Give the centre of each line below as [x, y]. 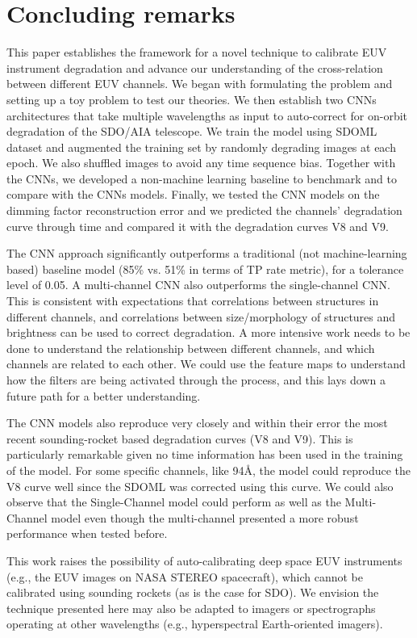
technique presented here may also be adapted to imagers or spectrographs [191, 608]
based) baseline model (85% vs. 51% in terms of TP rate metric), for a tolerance [205, 269]
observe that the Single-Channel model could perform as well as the [174, 502]
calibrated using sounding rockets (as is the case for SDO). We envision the [193, 592]
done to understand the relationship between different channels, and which [191, 348]
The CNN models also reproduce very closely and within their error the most [197, 423]
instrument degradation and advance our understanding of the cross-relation [195, 67]
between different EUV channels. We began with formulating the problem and [200, 84]
